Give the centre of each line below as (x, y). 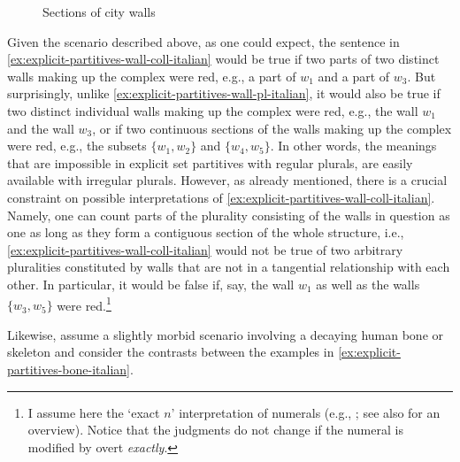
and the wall (41, 128)
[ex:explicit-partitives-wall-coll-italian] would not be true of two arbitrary (205, 249)
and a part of (354, 76)
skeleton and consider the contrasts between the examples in (171, 352)
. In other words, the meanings (353, 146)
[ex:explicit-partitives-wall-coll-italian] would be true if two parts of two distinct (223, 59)
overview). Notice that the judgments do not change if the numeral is (215, 430)
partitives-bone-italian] (69, 369)
